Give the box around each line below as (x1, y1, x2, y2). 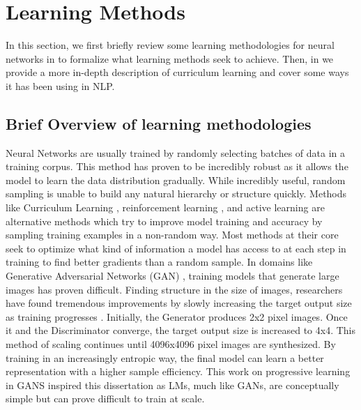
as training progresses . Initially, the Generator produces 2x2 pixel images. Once (6, 309, 348, 324)
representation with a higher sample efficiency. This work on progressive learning (6, 364, 351, 379)
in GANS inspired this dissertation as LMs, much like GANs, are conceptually (6, 377, 339, 392)
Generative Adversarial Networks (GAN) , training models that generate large (6, 268, 339, 283)
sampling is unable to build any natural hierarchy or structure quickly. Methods (6, 186, 347, 201)
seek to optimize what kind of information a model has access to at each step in (6, 241, 346, 255)
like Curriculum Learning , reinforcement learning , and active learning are (6, 200, 325, 215)
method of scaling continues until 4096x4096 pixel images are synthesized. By (6, 337, 336, 351)
